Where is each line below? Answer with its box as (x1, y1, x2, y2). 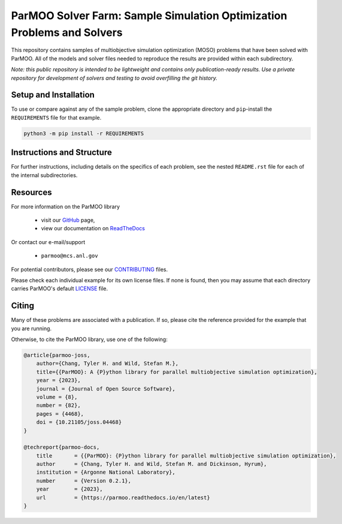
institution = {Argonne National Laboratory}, (36, 469, 176, 476)
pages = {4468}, (36, 410, 84, 417)
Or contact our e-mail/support (11, 238, 86, 245)
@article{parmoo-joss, (23, 352, 90, 358)
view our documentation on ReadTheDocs (41, 225, 145, 232)
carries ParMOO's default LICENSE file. (11, 285, 108, 293)
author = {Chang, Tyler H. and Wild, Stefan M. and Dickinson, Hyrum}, (36, 461, 267, 468)
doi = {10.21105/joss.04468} (36, 419, 122, 426)
